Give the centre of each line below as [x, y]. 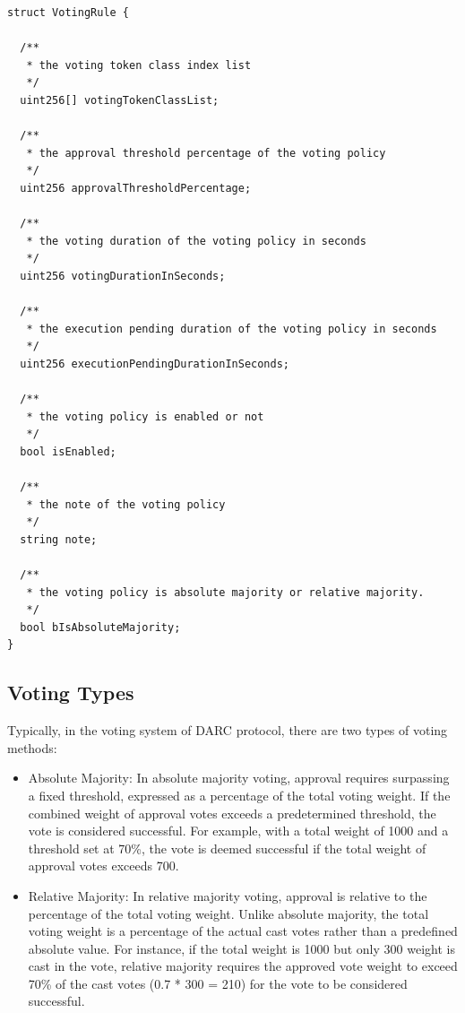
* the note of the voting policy [126, 504]
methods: [32, 747]
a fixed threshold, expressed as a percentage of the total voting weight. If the [239, 795]
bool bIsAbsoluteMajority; [100, 627]
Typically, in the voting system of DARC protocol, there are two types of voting [228, 730]
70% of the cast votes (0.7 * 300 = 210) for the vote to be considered [218, 983]
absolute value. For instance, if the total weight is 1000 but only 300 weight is [241, 948]
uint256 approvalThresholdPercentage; [136, 188]
